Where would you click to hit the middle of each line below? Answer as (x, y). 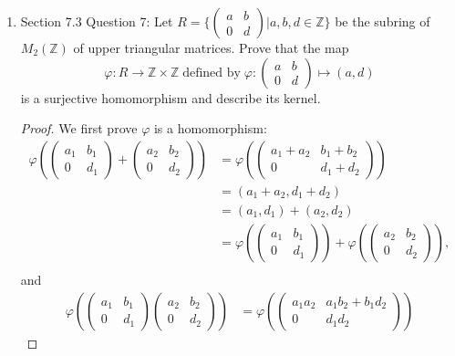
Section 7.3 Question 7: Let (97, 21)
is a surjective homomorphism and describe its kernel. (171, 97)
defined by (212, 73)
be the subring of (383, 21)
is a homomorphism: (210, 128)
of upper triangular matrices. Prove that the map (211, 47)
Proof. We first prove (79, 128)
